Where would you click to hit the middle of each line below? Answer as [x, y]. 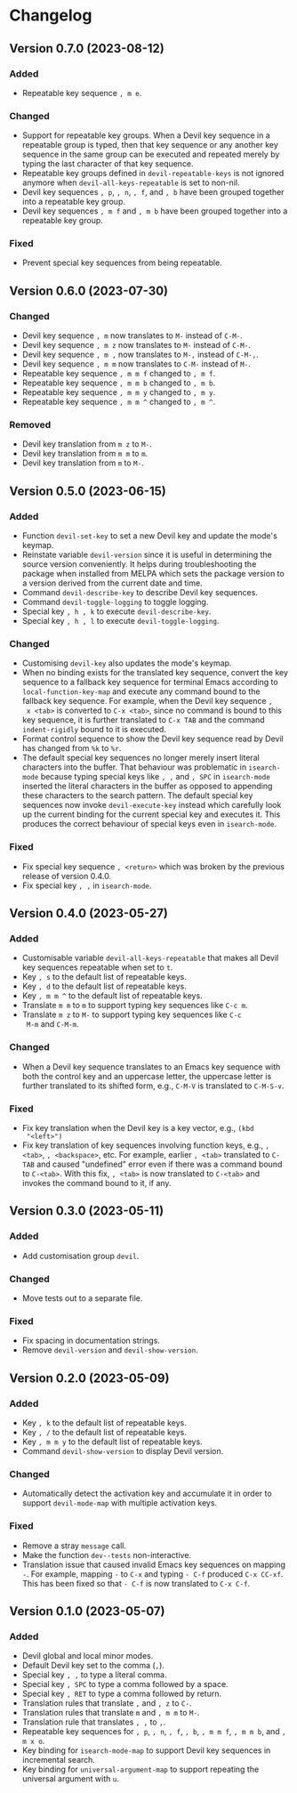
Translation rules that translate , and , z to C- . [107, 1703]
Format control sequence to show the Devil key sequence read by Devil [153, 739]
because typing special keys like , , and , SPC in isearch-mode [156, 777]
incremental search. [59, 1760]
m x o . [33, 1741]
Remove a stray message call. [74, 1546]
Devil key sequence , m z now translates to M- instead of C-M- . [136, 345]
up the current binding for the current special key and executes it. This [151, 814]
